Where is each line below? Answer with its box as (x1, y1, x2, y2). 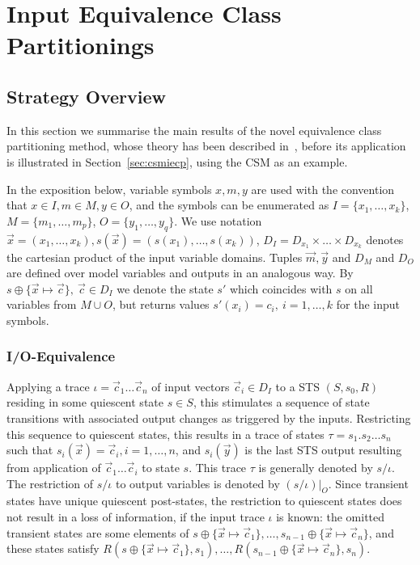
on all (345, 280, 373, 297)
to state (142, 459, 180, 476)
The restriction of (6, 474, 94, 491)
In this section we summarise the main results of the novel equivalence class (6, 121, 382, 138)
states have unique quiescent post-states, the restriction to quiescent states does (6, 492, 402, 509)
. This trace (189, 459, 247, 476)
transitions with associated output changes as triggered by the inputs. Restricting (6, 409, 411, 426)
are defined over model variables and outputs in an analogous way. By (6, 264, 354, 281)
